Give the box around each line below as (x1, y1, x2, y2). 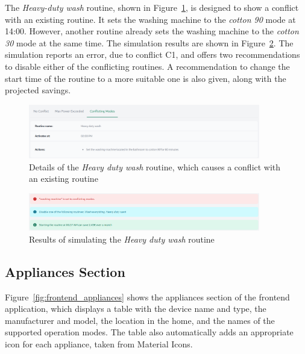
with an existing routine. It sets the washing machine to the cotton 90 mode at (5, 13, 296, 25)
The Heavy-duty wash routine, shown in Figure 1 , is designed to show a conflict (5, 1, 299, 13)
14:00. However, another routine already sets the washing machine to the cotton (5, 25, 299, 37)
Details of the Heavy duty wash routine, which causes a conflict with (29, 160, 281, 173)
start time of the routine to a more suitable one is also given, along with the (5, 72, 286, 84)
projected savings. (5, 84, 71, 96)
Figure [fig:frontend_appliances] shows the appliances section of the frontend (5, 290, 290, 303)
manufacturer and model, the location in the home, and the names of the (5, 314, 275, 326)
